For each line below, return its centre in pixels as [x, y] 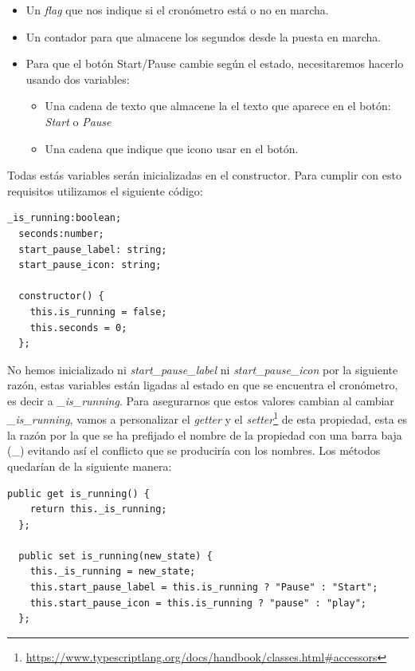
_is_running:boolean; [65, 218]
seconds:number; [61, 233]
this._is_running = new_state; [113, 572]
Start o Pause [78, 121]
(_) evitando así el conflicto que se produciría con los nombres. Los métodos [194, 450]
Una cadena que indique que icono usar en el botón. [172, 148]
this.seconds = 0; [78, 328]
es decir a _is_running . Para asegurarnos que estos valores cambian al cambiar [201, 400]
